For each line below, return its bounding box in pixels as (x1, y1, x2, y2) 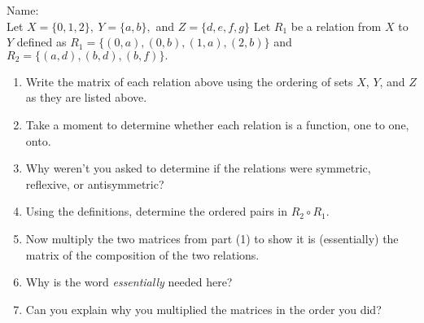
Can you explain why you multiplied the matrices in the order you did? (25, 300, 382, 317)
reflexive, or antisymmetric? (25, 175, 164, 192)
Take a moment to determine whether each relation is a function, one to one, (25, 116, 409, 133)
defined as (16, 33, 67, 50)
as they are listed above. (25, 89, 147, 106)
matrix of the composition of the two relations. (25, 246, 260, 263)
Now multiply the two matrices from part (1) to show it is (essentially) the (25, 229, 399, 247)
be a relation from (291, 17, 382, 34)
